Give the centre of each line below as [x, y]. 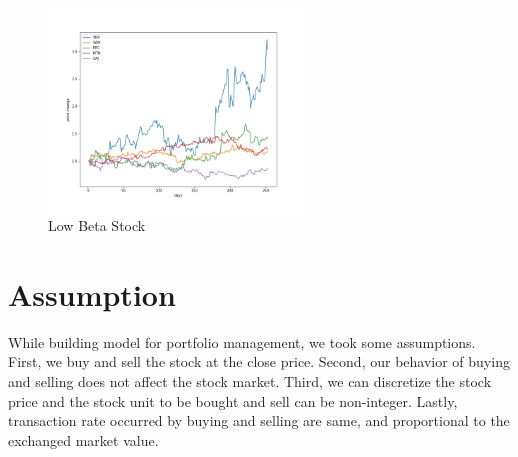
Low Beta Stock [97, 225]
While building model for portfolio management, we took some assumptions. [242, 341]
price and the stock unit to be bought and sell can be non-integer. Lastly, [233, 400]
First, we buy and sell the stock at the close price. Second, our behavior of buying [259, 361]
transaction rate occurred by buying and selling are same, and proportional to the [259, 420]
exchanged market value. [83, 439]
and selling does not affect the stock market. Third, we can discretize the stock [250, 381]
